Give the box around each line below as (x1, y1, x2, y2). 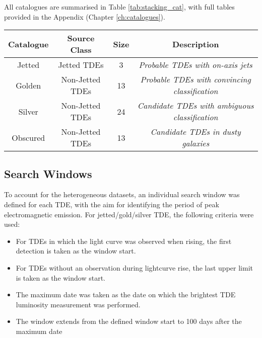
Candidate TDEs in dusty (150, 126, 241, 138)
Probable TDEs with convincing (140, 73, 251, 86)
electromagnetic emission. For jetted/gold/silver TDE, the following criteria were (4, 209, 254, 219)
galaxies (182, 137, 210, 149)
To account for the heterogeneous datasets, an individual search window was (4, 189, 240, 200)
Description (172, 38, 219, 50)
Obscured (12, 131, 45, 143)
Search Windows (4, 165, 92, 181)
